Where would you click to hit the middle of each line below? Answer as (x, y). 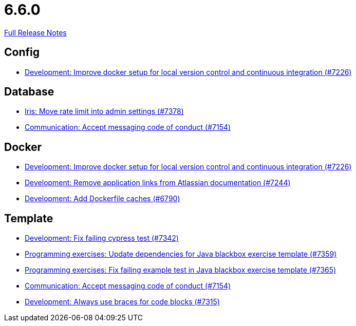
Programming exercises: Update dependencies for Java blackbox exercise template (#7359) (181, 254)
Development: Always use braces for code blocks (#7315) (122, 302)
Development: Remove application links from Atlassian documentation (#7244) (158, 183)
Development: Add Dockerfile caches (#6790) (102, 199)
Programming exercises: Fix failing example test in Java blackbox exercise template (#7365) (181, 270)
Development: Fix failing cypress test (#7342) (102, 238)
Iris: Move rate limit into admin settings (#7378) (104, 111)
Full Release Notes (35, 32)
